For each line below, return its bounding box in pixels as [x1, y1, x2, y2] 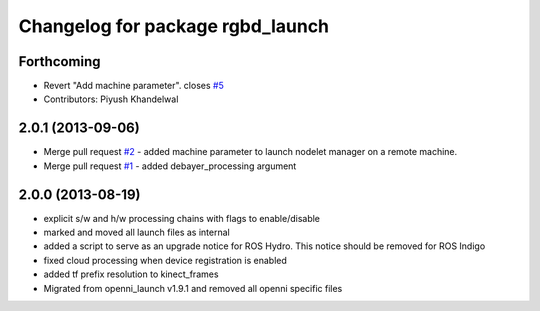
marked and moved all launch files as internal [43, 226, 230, 239]
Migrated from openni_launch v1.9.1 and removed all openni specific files [43, 282, 343, 294]
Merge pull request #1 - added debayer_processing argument [43, 160, 297, 172]
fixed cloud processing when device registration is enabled [43, 254, 287, 266]
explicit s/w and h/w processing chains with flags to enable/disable [43, 212, 320, 224]
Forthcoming [18, 53, 101, 70]
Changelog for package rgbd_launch [18, 15, 330, 37]
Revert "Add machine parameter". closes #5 [43, 80, 224, 92]
